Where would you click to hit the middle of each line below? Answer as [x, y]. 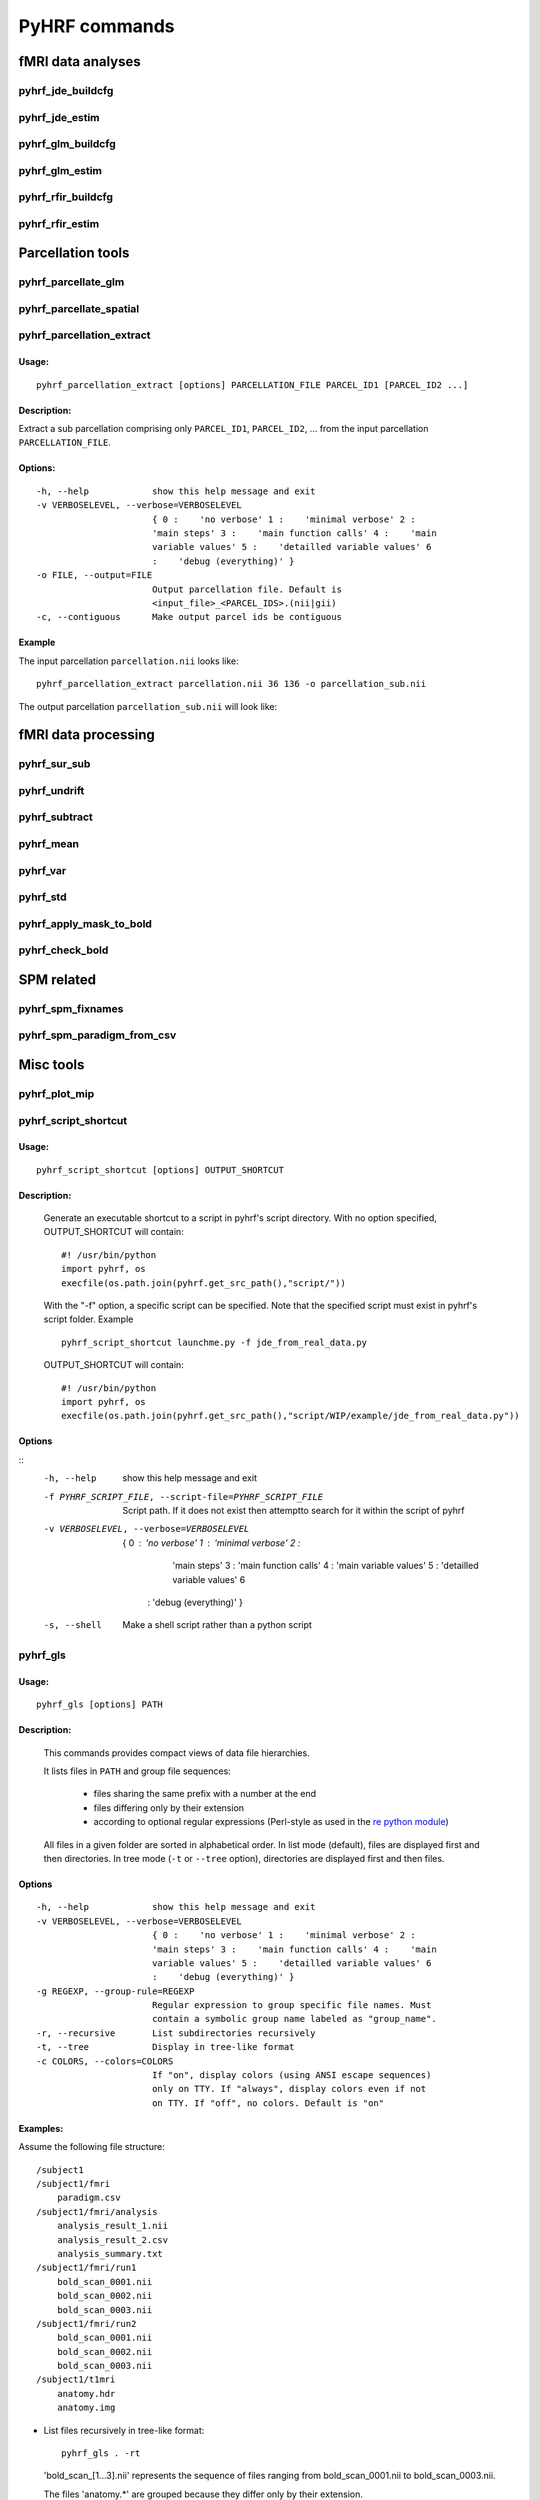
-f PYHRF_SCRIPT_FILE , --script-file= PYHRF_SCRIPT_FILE [183, 1496]
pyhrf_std [42, 897]
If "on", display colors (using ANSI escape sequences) [291, 2075]
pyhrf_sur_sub [54, 764]
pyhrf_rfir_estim [59, 223]
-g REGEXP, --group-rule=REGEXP [115, 1991]
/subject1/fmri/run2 [86, 2323]
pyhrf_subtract [56, 817]
